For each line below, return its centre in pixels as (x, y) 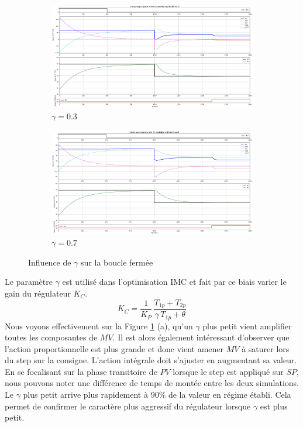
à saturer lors (266, 348)
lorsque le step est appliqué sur (228, 371)
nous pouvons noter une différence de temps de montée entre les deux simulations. (152, 383)
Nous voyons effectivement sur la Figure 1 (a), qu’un (99, 326)
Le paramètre (29, 282)
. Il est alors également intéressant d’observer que (201, 337)
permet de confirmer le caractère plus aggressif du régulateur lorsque (128, 406)
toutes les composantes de (51, 337)
